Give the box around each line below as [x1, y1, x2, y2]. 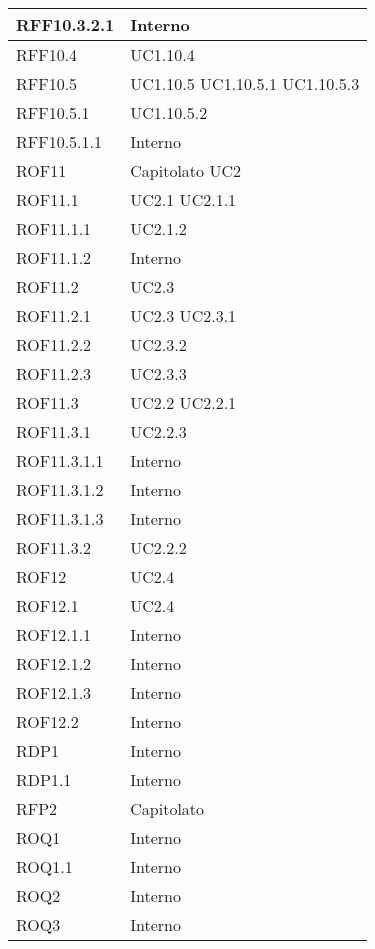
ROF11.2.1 [16, 304, 92, 327]
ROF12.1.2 [16, 652, 92, 675]
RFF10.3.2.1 [16, 13, 115, 36]
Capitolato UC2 [130, 159, 241, 182]
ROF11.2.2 [16, 333, 92, 356]
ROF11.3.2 [16, 536, 92, 559]
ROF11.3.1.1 [16, 449, 104, 472]
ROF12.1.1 [16, 623, 92, 646]
